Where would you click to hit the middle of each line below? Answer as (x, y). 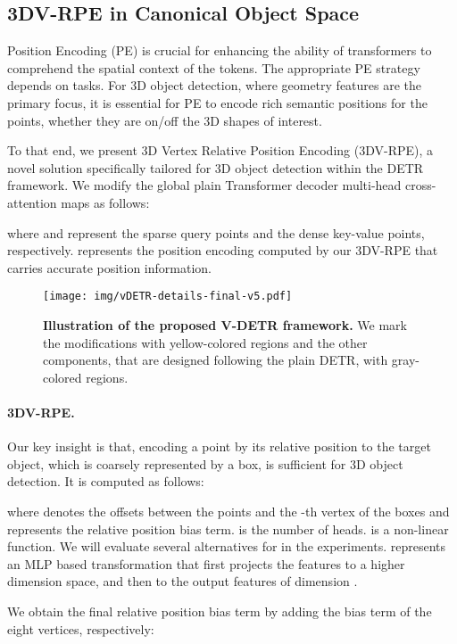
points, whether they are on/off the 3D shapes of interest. (165, 120)
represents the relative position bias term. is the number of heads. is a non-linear (228, 528)
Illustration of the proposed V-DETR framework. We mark (225, 324)
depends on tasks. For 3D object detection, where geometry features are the (215, 85)
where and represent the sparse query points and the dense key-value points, (216, 232)
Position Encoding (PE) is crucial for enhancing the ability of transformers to (220, 50)
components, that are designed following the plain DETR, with (216, 360)
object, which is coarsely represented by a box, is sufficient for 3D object (205, 463)
